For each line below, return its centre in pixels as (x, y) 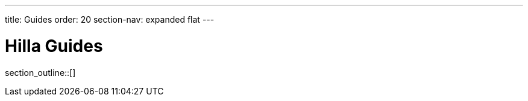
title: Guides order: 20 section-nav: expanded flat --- (110, 19)
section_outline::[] (40, 72)
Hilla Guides (54, 46)
